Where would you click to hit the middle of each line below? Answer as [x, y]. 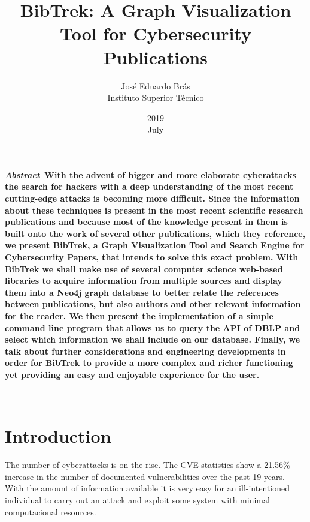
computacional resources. [51, 511]
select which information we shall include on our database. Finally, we [153, 339]
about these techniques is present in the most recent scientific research [154, 210]
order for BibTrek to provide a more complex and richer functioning [149, 363]
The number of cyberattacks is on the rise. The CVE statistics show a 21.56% [148, 465]
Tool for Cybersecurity [156, 33]
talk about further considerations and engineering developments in [145, 351]
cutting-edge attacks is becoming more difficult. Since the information [152, 198]
